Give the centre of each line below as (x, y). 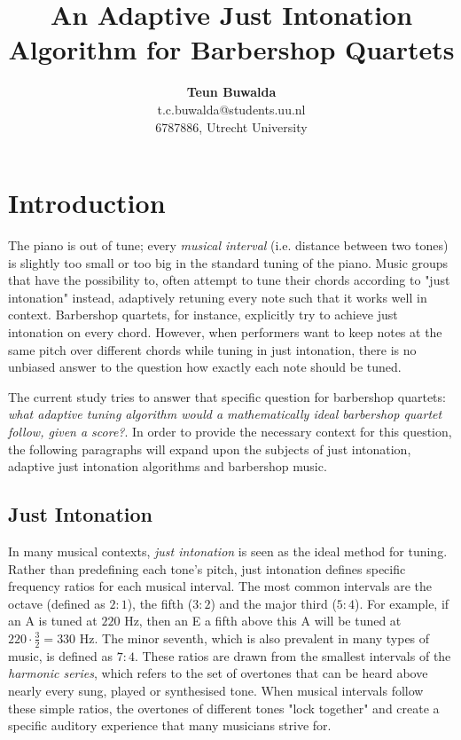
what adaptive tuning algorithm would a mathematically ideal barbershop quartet (225, 414)
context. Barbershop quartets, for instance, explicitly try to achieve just (203, 315)
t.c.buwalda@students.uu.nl (231, 109)
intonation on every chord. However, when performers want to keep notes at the (225, 332)
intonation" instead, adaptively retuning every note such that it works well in (218, 297)
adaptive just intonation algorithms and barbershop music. (168, 466)
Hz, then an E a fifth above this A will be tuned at (263, 621)
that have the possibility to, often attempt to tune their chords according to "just (229, 280)
